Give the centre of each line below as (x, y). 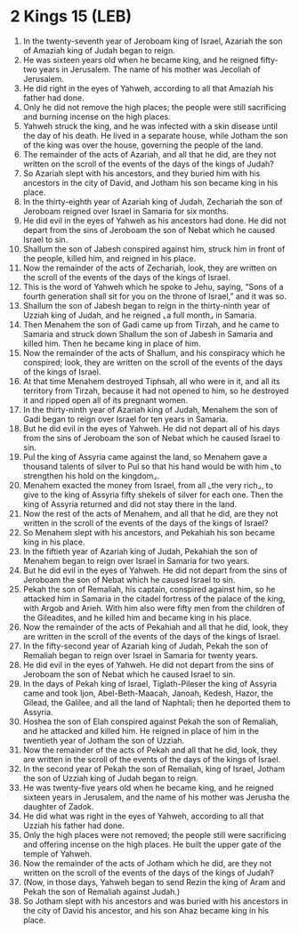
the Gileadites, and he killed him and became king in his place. (137, 617)
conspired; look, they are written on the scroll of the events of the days (153, 362)
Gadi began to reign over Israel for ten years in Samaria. (125, 419)
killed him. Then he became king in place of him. (112, 343)
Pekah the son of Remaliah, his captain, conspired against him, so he (149, 589)
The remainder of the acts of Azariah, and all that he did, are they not (149, 154)
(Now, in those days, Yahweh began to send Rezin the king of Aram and (154, 882)
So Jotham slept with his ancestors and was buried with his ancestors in (155, 901)
